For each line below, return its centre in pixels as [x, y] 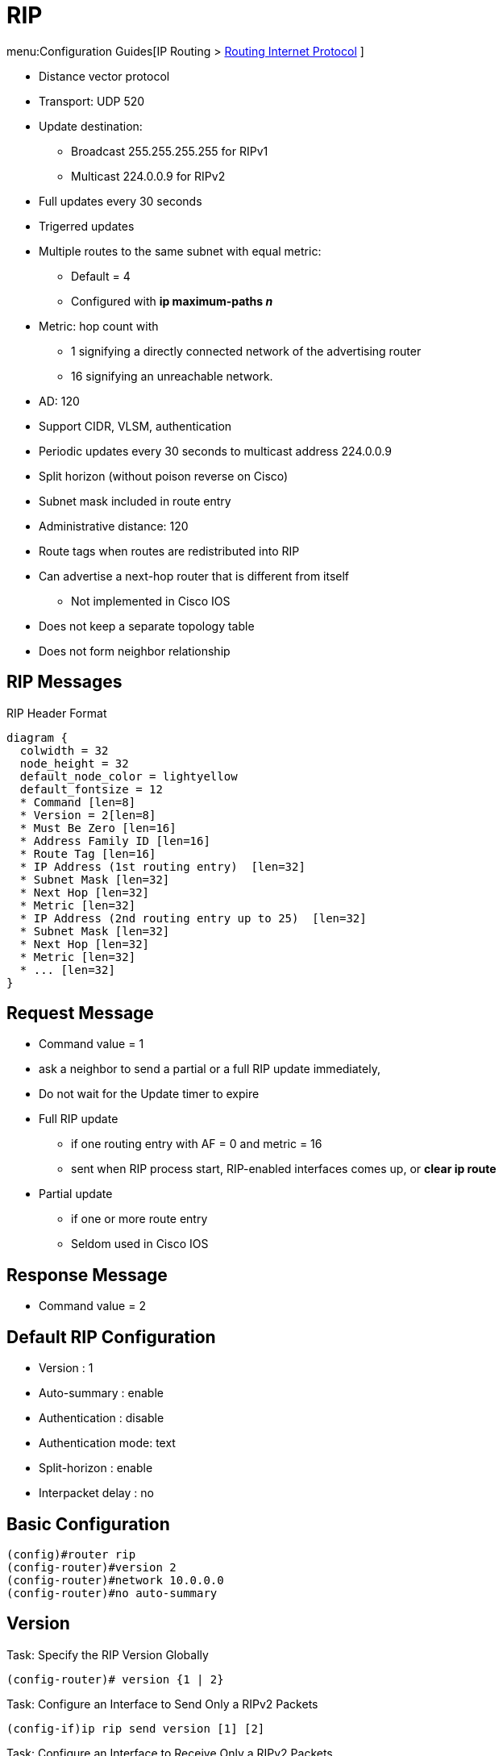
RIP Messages [64, 682]
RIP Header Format [57, 713]
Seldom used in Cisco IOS [140, 1244]
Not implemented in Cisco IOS [151, 601]
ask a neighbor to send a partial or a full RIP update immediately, [210, 1069]
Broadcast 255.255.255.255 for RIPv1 [170, 151]
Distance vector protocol [104, 76]
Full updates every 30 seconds [121, 201]
